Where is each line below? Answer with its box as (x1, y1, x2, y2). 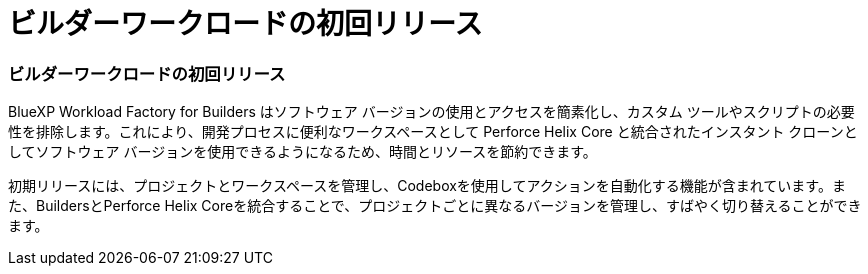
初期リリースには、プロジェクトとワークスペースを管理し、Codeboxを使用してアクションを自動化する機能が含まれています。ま (8, 177, 846, 195)
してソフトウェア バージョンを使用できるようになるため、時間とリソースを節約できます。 (8, 143, 597, 161)
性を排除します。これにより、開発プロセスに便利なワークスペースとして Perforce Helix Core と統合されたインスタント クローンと (8, 123, 858, 141)
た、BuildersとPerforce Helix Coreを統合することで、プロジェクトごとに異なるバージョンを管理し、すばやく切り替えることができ (8, 197, 862, 215)
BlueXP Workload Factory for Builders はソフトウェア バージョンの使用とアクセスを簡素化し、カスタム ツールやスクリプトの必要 (8, 103, 855, 121)
